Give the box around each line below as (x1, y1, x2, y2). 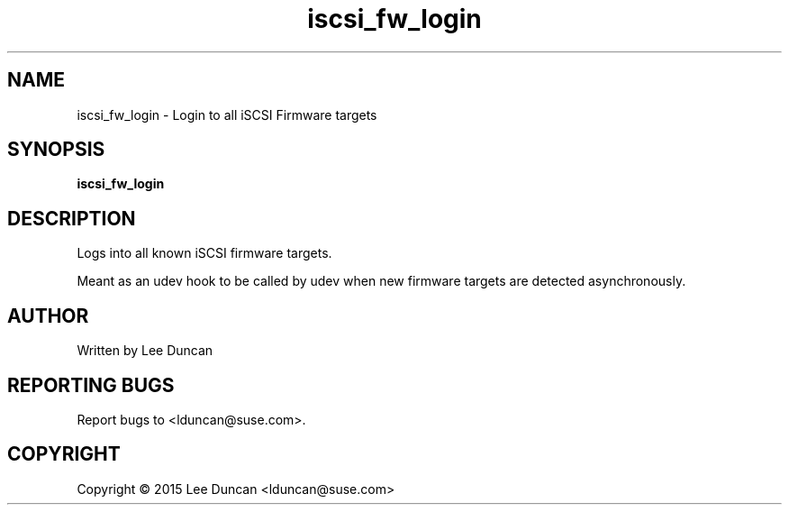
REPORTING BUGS (7, 373, 175, 397)
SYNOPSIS (7, 138, 105, 161)
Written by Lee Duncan (77, 343, 213, 359)
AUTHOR (7, 304, 89, 327)
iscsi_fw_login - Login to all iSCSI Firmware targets (77, 106, 377, 123)
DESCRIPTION (7, 206, 136, 230)
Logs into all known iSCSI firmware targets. (77, 245, 332, 261)
